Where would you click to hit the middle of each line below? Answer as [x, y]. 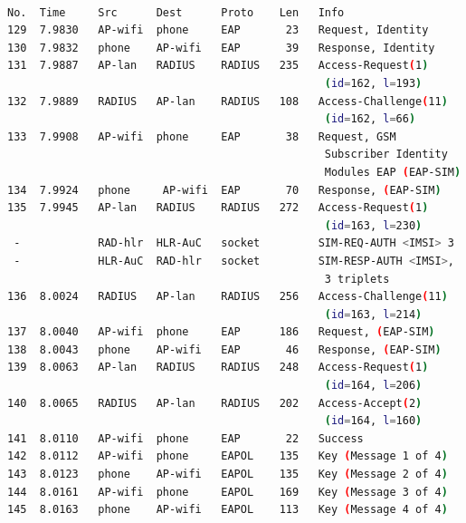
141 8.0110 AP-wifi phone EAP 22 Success [185, 438]
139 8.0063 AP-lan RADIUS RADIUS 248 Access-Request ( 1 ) [218, 368]
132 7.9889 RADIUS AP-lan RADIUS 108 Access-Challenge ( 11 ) [228, 101]
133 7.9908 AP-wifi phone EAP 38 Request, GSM [202, 136]
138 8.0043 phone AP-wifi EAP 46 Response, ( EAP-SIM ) [224, 349]
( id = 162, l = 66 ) [370, 119]
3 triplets [357, 279]
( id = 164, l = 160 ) [373, 421]
